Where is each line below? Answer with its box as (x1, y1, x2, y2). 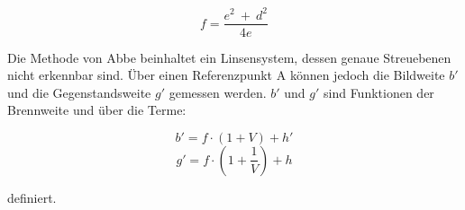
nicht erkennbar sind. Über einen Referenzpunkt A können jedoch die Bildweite (7, 66, 445, 84)
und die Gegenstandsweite (7, 83, 151, 101)
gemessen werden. (169, 83, 267, 101)
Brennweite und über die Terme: (7, 101, 187, 119)
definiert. (7, 188, 57, 206)
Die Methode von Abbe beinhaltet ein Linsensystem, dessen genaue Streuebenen (7, 48, 451, 66)
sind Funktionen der (324, 83, 434, 101)
